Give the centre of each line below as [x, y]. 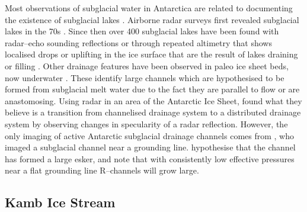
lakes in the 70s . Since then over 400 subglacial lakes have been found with [142, 31]
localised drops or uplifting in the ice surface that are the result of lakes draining [151, 54]
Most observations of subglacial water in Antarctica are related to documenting [149, 8]
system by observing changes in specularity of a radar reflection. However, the [146, 123]
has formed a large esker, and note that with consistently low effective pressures [150, 158]
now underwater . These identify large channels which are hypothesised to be [145, 77]
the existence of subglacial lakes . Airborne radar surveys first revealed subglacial [152, 19]
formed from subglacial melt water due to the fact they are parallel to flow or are [152, 89]
